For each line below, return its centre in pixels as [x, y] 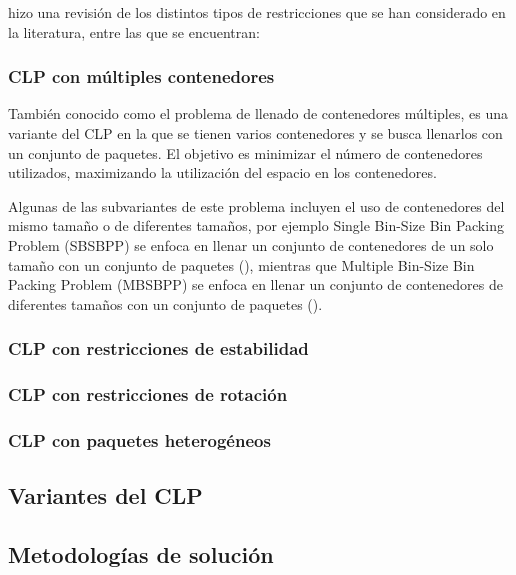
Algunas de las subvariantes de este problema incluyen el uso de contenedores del [256, 205]
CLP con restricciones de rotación [148, 394]
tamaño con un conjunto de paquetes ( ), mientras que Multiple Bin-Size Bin [241, 264]
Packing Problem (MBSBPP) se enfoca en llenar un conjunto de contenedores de [255, 284]
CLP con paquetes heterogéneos [139, 439]
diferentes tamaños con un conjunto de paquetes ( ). [165, 303]
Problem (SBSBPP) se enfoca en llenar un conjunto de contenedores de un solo [251, 244]
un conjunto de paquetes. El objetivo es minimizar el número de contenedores [245, 152]
